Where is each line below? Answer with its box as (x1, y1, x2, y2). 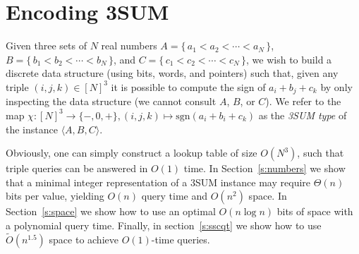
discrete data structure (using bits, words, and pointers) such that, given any (6, 66, 339, 80)
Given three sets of (6, 38, 87, 53)
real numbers (101, 38, 157, 53)
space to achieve (49, 231, 118, 246)
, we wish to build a (246, 52, 332, 66)
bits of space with (276, 204, 353, 219)
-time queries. (151, 231, 210, 246)
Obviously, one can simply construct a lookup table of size (6, 145, 257, 160)
